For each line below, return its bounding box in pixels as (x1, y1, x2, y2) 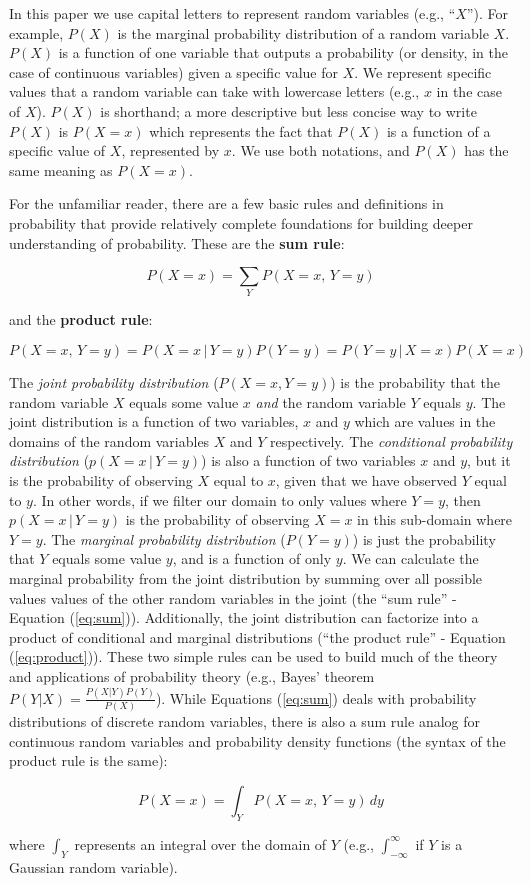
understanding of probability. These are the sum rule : (9, 232, 345, 253)
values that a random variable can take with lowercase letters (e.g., (9, 81, 420, 102)
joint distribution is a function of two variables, (9, 411, 299, 432)
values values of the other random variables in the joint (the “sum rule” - (9, 587, 457, 608)
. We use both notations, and (231, 140, 410, 161)
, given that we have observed (275, 470, 458, 491)
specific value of (9, 140, 106, 161)
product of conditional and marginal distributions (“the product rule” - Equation (9, 626, 506, 647)
